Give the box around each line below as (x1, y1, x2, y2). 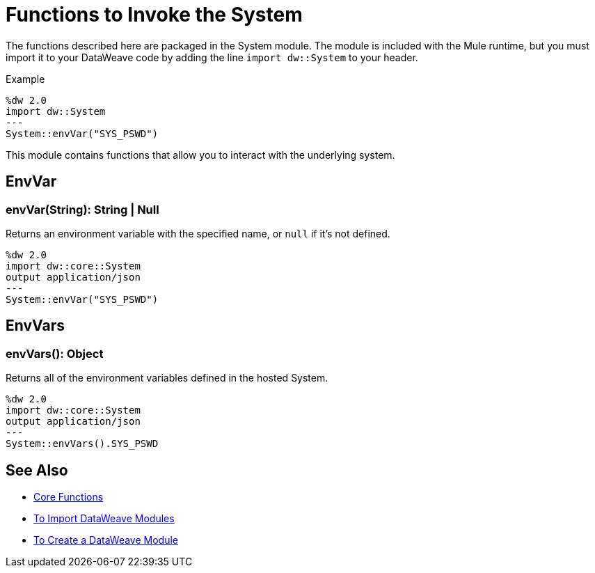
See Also (6, 461, 68, 479)
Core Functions (33, 491, 104, 503)
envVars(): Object (6, 346, 104, 361)
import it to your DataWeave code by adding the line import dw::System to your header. (6, 51, 418, 63)
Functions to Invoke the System (6, 3, 303, 26)
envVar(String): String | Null (6, 202, 159, 217)
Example (6, 72, 45, 85)
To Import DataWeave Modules (33, 512, 175, 525)
